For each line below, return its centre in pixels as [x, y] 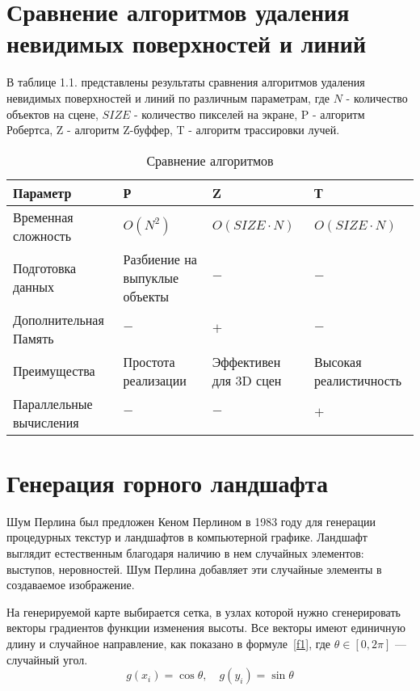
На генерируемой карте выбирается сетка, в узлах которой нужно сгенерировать [204, 611]
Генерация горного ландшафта [167, 482]
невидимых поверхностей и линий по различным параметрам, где [168, 97]
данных [34, 287]
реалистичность [358, 380]
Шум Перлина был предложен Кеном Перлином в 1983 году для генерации [191, 521]
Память [34, 338]
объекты [146, 296]
